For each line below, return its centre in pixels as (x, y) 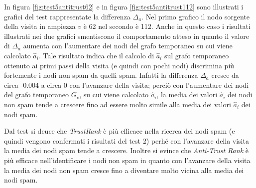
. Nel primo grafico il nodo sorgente (195, 16)
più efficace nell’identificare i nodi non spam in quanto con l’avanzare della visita (127, 160)
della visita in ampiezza (40, 26)
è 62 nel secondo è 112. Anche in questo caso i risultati (167, 26)
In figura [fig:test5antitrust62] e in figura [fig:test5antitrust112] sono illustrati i (124, 6)
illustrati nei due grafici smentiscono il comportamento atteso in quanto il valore (127, 36)
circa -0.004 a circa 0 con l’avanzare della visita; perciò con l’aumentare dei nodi (127, 85)
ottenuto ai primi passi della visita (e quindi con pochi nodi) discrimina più (119, 65)
